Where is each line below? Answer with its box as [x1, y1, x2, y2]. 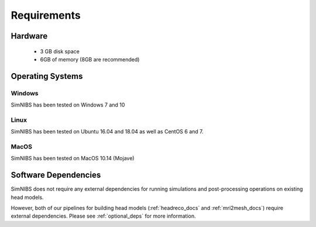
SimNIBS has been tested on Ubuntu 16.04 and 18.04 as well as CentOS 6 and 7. [11, 128, 204, 135]
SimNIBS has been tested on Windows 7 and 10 [11, 101, 125, 108]
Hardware [11, 31, 48, 41]
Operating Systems [11, 71, 83, 81]
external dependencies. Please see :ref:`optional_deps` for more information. [11, 212, 196, 219]
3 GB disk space [40, 47, 80, 55]
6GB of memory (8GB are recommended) [40, 56, 140, 63]
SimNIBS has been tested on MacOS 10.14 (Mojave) [11, 155, 135, 162]
